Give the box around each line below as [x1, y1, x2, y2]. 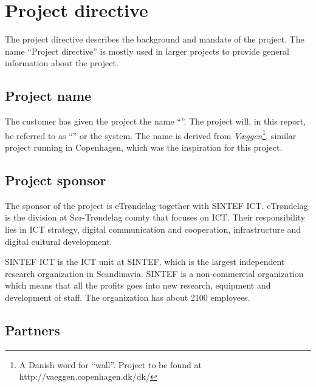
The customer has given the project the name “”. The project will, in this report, [5, 115, 306, 128]
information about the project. [5, 57, 118, 69]
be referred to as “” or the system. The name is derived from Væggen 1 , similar [5, 127, 297, 142]
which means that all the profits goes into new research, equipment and [5, 279, 271, 292]
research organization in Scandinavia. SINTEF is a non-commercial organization [5, 267, 304, 279]
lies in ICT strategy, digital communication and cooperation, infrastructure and [5, 222, 301, 235]
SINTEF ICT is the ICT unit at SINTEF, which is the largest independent [5, 255, 285, 268]
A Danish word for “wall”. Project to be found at [19, 358, 202, 371]
